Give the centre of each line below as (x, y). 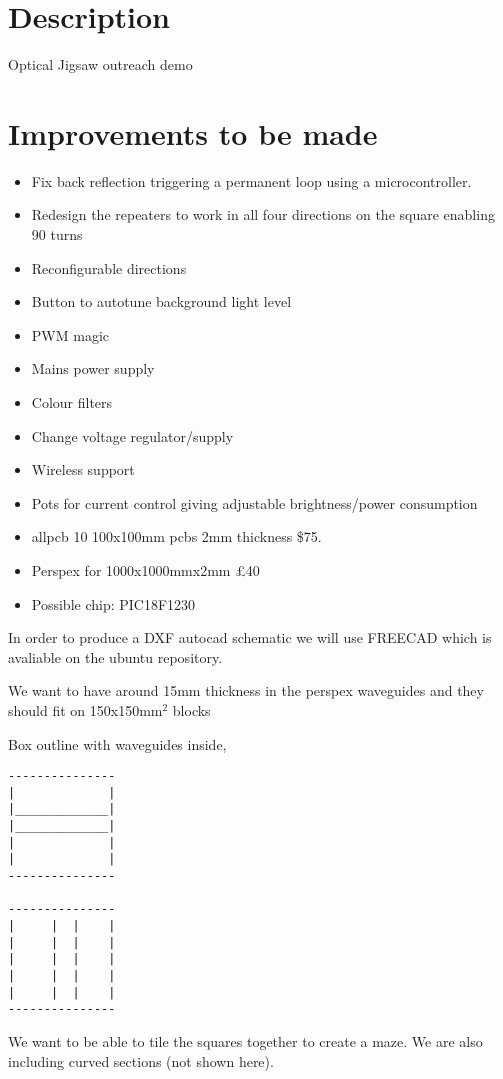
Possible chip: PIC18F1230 (113, 603)
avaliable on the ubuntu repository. (115, 656)
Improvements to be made (193, 132)
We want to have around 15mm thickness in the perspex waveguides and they (246, 690)
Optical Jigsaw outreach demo (100, 64)
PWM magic (70, 334)
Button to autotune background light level (161, 301)
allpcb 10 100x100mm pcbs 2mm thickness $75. (176, 536)
